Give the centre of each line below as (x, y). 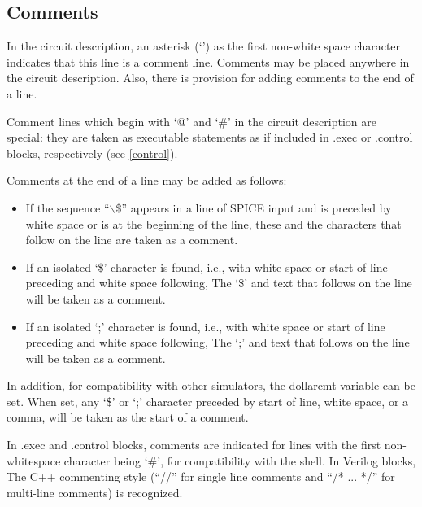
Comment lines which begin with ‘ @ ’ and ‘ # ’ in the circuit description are (191, 121)
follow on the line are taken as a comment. (132, 240)
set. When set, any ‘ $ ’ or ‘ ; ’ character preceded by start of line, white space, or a (208, 401)
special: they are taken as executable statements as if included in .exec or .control (210, 137)
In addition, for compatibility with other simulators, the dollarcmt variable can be (211, 385)
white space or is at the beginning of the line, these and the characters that (213, 223)
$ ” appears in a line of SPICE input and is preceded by (254, 207)
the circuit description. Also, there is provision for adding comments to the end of (210, 78)
